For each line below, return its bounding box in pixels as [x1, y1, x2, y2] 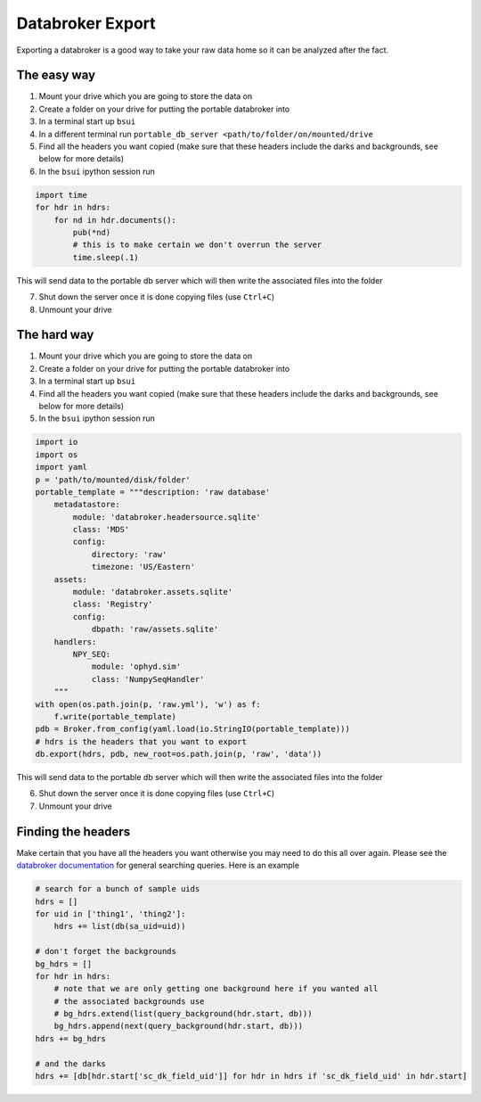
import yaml [35, 462, 88, 473]
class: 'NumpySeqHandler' [91, 674, 205, 684]
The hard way [16, 327, 94, 342]
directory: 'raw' [91, 549, 167, 559]
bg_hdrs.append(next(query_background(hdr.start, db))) [53, 1021, 304, 1032]
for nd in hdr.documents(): [53, 215, 177, 225]
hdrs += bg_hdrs [35, 1033, 107, 1043]
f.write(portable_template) [53, 711, 177, 721]
